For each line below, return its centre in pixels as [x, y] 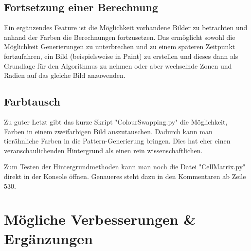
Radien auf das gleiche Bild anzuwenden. [65, 75]
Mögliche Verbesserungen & [100, 219]
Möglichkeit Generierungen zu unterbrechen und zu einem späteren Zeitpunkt [120, 46]
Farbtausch [32, 101]
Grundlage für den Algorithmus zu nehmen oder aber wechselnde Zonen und [118, 65]
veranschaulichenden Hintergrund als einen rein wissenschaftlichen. [103, 150]
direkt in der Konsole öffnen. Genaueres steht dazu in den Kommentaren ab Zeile [125, 176]
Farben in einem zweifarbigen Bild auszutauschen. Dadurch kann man [108, 131]
